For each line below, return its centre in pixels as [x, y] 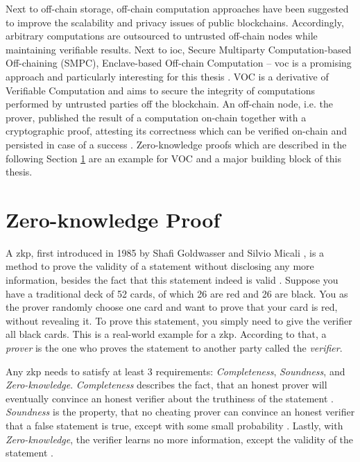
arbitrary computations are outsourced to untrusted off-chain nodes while [162, 36]
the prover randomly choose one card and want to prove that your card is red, [172, 307]
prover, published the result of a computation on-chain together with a [156, 117]
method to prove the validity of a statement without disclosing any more [160, 266]
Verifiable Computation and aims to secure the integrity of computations [161, 90]
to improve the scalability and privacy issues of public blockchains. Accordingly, [175, 22]
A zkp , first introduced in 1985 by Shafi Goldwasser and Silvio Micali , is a [165, 252]
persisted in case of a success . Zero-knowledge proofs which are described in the [176, 144]
